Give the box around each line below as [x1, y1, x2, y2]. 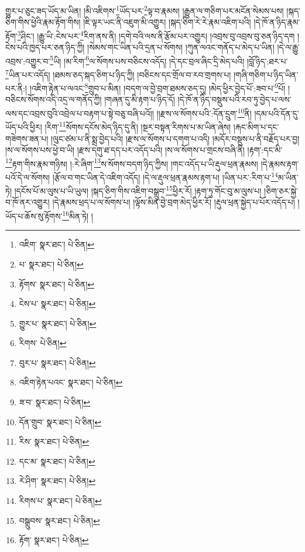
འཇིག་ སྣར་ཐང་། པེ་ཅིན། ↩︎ [19, 238, 94, 250]
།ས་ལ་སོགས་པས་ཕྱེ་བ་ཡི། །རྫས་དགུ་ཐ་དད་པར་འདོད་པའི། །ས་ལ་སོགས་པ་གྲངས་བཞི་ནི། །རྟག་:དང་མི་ [5, 144, 283, 156]
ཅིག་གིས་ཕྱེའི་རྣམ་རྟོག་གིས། [5, 16, 81, 28]
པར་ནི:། [5, 82, 27, 94]
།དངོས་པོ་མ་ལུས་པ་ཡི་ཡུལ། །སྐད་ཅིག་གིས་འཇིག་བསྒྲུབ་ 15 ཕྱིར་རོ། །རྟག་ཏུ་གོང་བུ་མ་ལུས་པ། [14, 183, 262, 197]
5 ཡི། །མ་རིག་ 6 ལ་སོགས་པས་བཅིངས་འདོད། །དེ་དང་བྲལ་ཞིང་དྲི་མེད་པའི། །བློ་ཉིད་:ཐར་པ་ [50, 53, 288, 67]
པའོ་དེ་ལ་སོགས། [5, 171, 50, 183]
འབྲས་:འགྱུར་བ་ [5, 55, 50, 67]
